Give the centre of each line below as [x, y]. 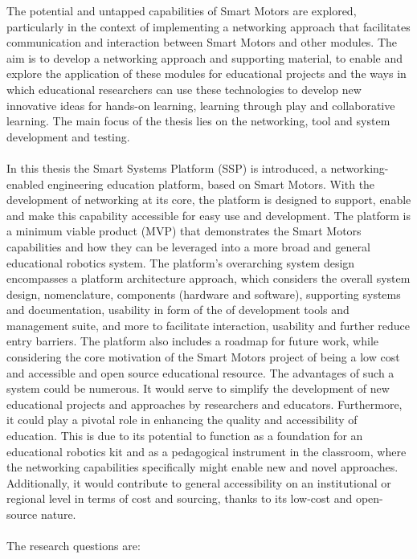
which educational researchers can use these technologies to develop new [184, 89]
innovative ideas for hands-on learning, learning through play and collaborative [201, 105]
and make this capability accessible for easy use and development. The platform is [208, 215]
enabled [25, 184]
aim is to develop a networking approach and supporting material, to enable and [205, 57]
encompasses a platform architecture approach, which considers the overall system [208, 278]
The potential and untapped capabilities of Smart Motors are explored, [182, 10]
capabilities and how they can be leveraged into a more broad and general [188, 246]
